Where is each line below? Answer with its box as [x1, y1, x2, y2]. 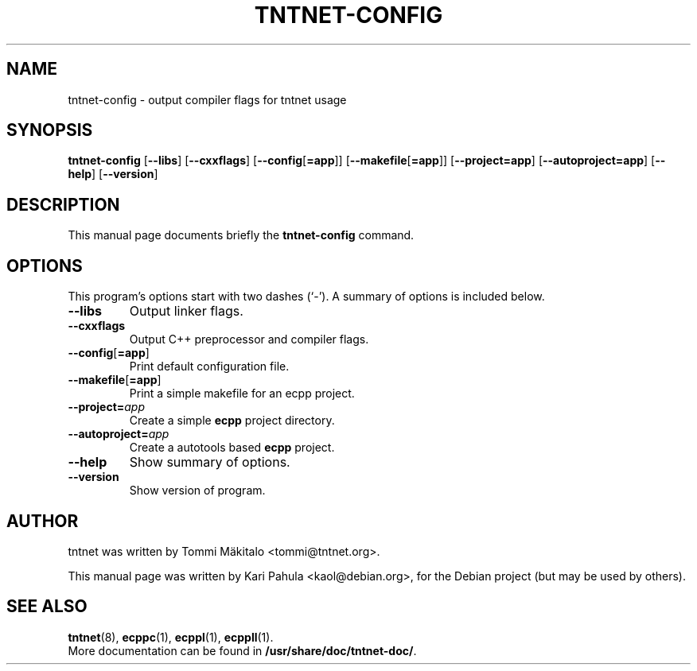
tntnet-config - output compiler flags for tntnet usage [68, 92, 347, 107]
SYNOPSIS [6, 120, 93, 141]
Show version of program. [129, 483, 266, 498]
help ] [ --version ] [68, 167, 158, 181]
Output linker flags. [129, 303, 243, 320]
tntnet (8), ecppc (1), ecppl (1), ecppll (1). [68, 630, 274, 644]
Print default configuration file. [129, 359, 290, 374]
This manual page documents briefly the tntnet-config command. [68, 228, 415, 242]
